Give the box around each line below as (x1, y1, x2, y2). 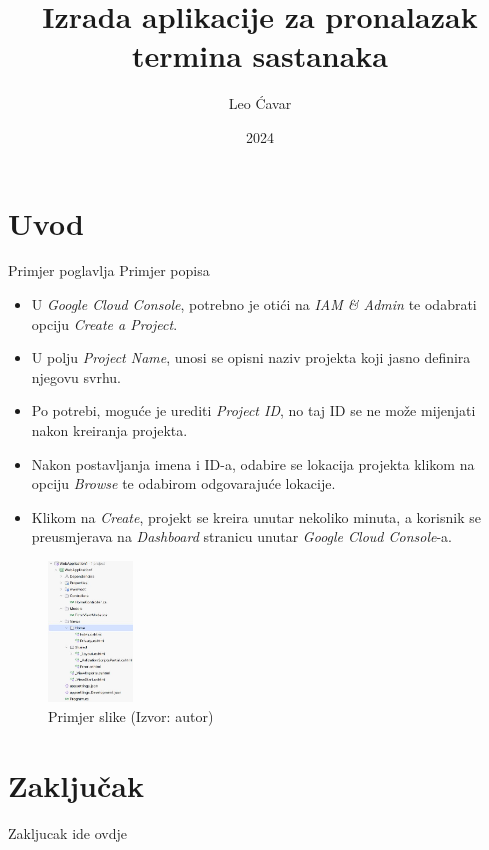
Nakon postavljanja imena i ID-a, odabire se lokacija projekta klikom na (31, 453, 475, 474)
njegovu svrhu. (31, 366, 121, 387)
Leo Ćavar (228, 93, 292, 114)
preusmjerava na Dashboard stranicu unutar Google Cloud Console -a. (31, 526, 453, 547)
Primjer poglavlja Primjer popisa (8, 260, 210, 281)
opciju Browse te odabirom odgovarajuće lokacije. (31, 473, 336, 494)
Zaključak (8, 764, 144, 805)
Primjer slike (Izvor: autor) (48, 705, 214, 726)
